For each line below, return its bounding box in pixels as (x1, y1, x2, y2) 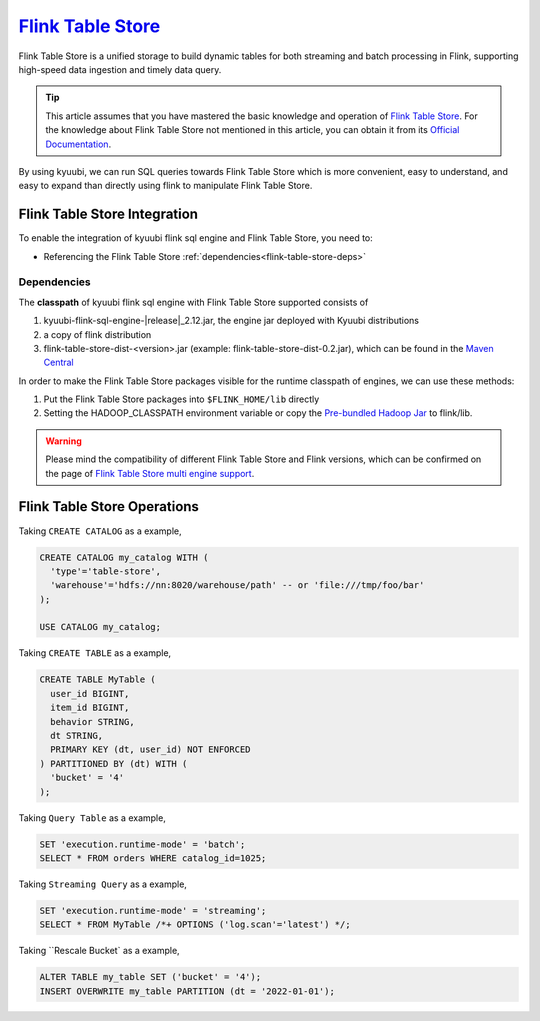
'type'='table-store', (50, 565, 162, 577)
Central (43, 356, 74, 369)
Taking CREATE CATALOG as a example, (18, 525, 182, 537)
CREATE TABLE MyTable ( (39, 674, 157, 685)
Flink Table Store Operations (18, 498, 200, 515)
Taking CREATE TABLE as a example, (18, 647, 172, 659)
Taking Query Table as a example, (18, 811, 167, 824)
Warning (45, 435, 82, 447)
